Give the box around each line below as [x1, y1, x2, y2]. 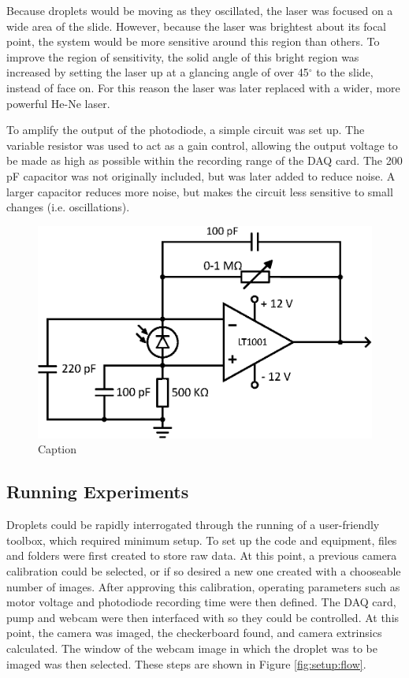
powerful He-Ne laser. [6, 95, 110, 111]
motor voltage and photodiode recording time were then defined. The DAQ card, [6, 594, 396, 610]
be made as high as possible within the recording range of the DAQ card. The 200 [6, 152, 403, 169]
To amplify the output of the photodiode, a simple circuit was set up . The [6, 121, 365, 138]
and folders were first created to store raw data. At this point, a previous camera [6, 547, 397, 564]
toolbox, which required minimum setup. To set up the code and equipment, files [6, 531, 397, 548]
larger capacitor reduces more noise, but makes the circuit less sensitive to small [6, 183, 393, 199]
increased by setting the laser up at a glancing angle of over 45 [6, 64, 309, 80]
